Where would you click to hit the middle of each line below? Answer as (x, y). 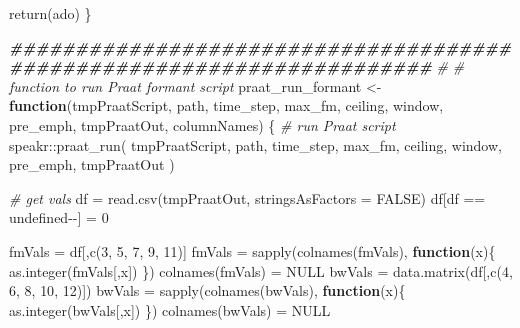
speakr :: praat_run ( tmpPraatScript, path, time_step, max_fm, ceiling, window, (255, 144)
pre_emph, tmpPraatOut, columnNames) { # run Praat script (202, 124)
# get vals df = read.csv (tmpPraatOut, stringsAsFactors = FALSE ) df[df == (247, 197)
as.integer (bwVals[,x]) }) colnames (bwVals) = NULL (170, 309)
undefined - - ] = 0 (59, 217)
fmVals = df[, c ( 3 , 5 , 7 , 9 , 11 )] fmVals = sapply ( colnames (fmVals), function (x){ (252, 250)
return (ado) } (50, 13)
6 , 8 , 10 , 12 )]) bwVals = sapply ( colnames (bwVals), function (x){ (207, 290)
